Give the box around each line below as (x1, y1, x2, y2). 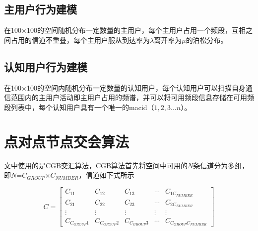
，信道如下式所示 (78, 170, 134, 180)
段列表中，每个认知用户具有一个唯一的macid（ (4, 102, 154, 112)
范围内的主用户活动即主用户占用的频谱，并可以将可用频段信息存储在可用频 (10, 92, 254, 103)
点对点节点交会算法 (4, 131, 129, 151)
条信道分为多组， (193, 160, 249, 170)
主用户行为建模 (4, 1, 77, 17)
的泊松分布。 (186, 34, 228, 45)
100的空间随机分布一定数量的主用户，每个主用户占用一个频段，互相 (26, 25, 246, 35)
